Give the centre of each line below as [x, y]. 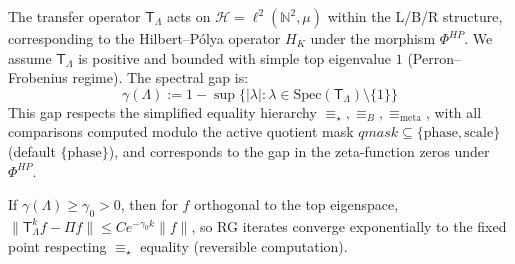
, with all [453, 111]
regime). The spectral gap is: [160, 77]
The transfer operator [74, 16]
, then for [149, 204]
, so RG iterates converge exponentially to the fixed [349, 225]
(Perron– [434, 57]
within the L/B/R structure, [415, 16]
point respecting [57, 245]
